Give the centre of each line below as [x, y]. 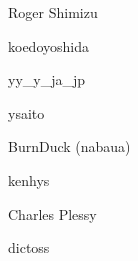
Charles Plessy [52, 213]
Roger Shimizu [53, 12]
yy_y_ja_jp [47, 79]
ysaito [26, 112]
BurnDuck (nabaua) [69, 146]
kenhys [29, 179]
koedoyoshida [48, 45]
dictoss [29, 247]
